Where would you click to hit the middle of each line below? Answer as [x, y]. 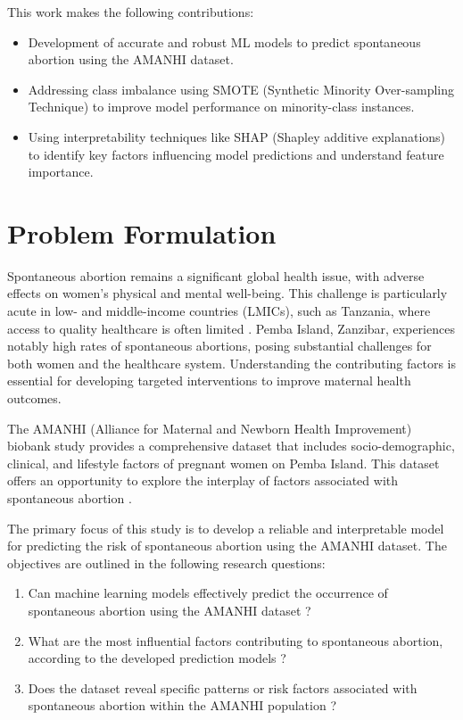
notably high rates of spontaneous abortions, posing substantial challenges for [219, 346]
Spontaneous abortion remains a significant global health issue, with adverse [216, 275]
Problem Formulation [142, 232]
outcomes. [34, 398]
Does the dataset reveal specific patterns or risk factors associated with [223, 687]
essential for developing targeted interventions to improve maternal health [209, 381]
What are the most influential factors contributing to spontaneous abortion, [236, 640]
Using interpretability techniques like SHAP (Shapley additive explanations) [237, 136]
